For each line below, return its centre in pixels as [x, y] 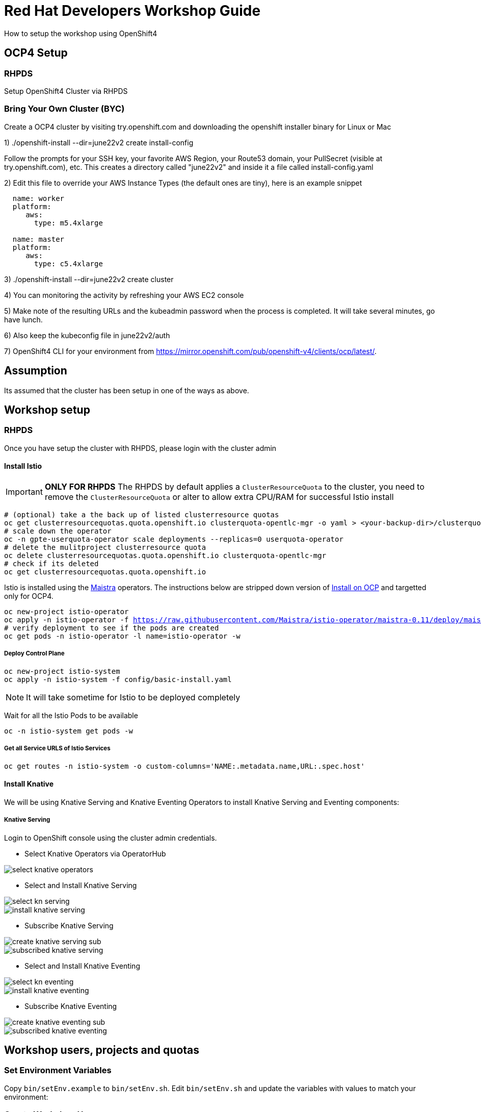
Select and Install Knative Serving [81, 885]
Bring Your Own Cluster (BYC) [64, 109]
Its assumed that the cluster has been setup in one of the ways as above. [127, 390]
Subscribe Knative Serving [69, 925]
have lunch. [23, 319]
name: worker [38, 198]
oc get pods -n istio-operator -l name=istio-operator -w [122, 636]
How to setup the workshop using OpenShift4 [81, 33]
